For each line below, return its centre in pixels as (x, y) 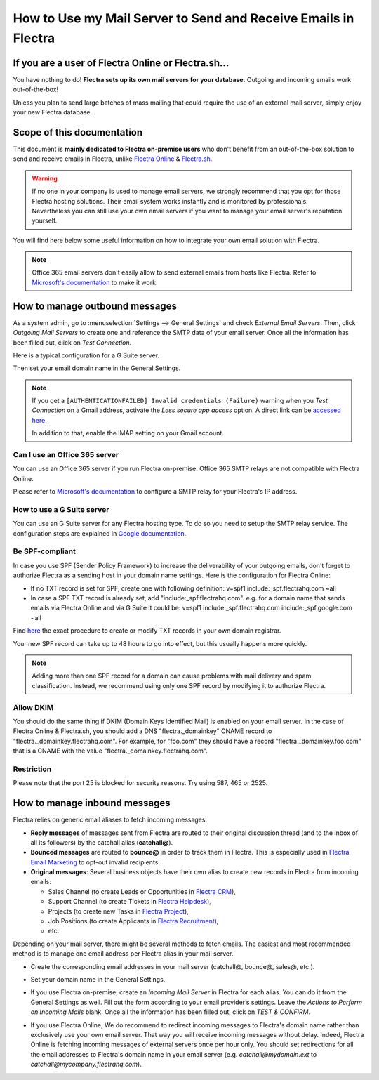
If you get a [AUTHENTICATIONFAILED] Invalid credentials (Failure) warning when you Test (180, 401)
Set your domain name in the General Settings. (98, 979)
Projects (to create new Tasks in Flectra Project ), (118, 911)
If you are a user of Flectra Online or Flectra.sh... (121, 63)
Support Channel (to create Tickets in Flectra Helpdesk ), (130, 902)
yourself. (45, 220)
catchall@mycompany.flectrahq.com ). (86, 1065)
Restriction (32, 769)
